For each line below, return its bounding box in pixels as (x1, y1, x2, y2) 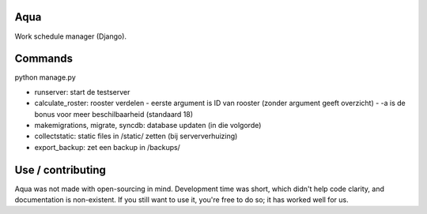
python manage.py (14, 73, 77, 82)
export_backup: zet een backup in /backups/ (34, 142, 181, 152)
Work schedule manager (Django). (14, 32, 127, 41)
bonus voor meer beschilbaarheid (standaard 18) (34, 109, 194, 118)
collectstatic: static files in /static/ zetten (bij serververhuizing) (34, 131, 238, 141)
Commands (14, 52, 74, 66)
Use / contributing (14, 163, 107, 177)
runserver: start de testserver (34, 87, 130, 96)
